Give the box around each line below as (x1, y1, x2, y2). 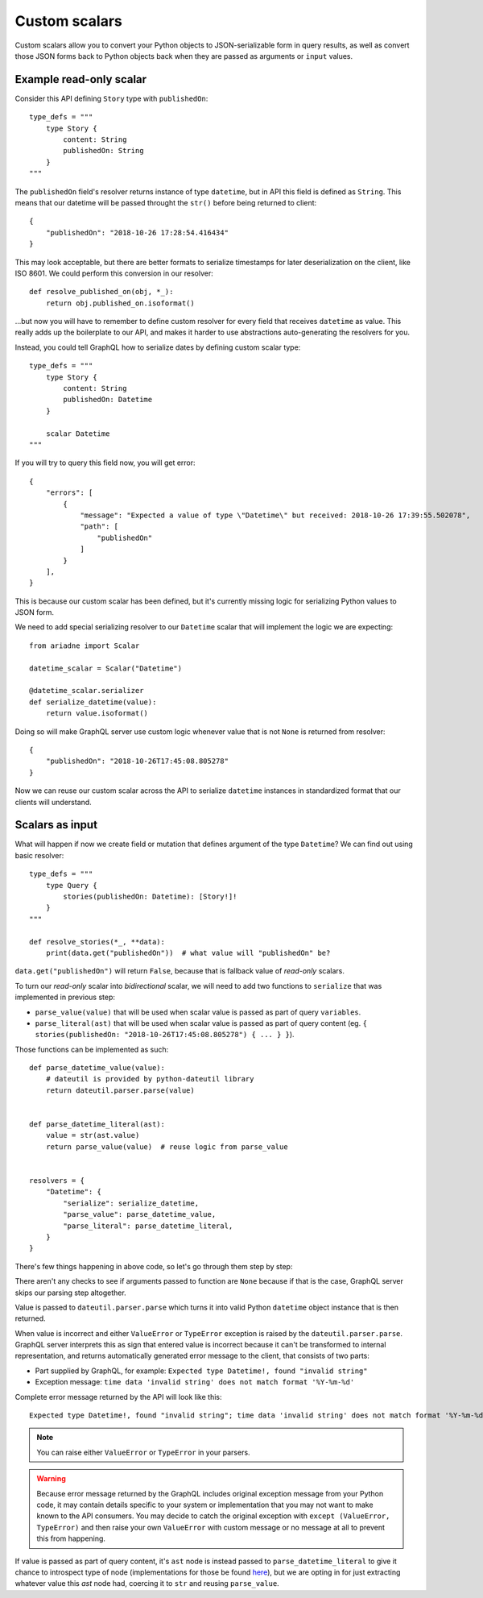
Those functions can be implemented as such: (14, 1044, 169, 1054)
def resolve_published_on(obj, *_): (29, 287, 174, 297)
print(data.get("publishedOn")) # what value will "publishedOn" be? (45, 948, 331, 957)
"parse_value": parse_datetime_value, (63, 1210, 217, 1219)
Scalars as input (14, 818, 98, 832)
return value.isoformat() (45, 709, 149, 718)
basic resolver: (14, 850, 64, 860)
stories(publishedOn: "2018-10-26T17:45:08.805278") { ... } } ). (35, 1030, 295, 1040)
